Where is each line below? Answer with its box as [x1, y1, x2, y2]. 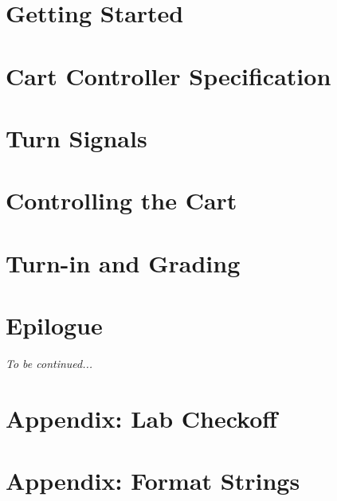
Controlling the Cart [6, 184, 237, 217]
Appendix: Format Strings [6, 464, 300, 497]
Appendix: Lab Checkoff [6, 401, 278, 434]
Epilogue [6, 309, 103, 342]
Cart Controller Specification [6, 59, 331, 92]
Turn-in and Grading [6, 246, 241, 279]
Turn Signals [6, 121, 147, 154]
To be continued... [6, 355, 93, 371]
